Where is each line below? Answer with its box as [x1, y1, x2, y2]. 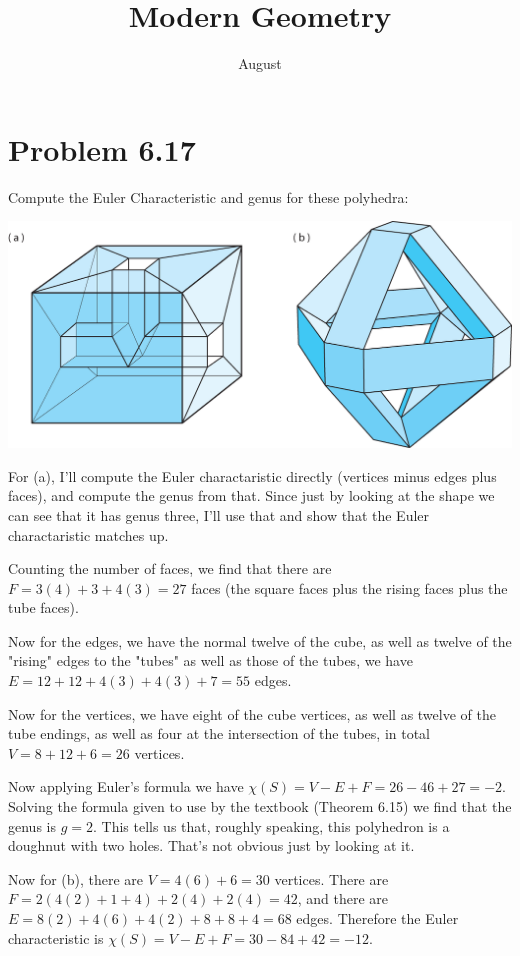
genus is [8, 815, 56, 836]
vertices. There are [274, 868, 389, 889]
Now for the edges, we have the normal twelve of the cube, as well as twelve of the [8, 630, 512, 651]
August [238, 53, 282, 74]
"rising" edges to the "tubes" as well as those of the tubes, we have [8, 650, 413, 671]
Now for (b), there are [8, 868, 144, 889]
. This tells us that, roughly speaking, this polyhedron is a [92, 815, 450, 836]
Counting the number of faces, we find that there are [8, 558, 332, 579]
